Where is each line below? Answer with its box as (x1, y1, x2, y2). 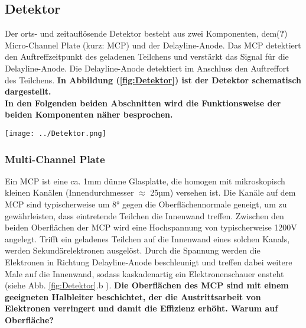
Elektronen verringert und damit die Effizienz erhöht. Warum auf (5, 302, 278, 314)
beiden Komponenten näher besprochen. (5, 108, 173, 121)
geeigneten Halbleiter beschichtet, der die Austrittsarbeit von (5, 290, 261, 303)
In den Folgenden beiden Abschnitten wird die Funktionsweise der (5, 96, 281, 109)
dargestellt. (5, 85, 51, 98)
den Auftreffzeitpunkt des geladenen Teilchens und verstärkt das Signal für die (5, 50, 289, 63)
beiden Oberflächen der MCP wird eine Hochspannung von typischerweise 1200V (5, 221, 297, 233)
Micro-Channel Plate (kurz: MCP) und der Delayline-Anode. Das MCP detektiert (5, 38, 301, 51)
